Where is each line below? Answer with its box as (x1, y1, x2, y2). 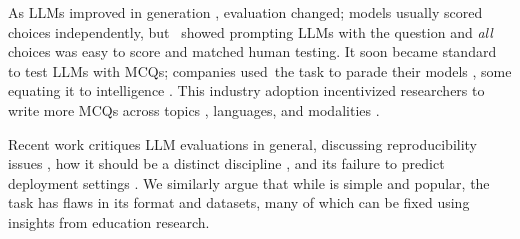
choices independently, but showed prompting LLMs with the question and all (8, 21, 493, 42)
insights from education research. (8, 211, 210, 232)
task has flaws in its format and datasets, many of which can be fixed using (8, 192, 470, 213)
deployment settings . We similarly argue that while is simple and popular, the (8, 172, 490, 193)
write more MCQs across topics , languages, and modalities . (8, 99, 380, 120)
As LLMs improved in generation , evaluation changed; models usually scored (8, 2, 483, 22)
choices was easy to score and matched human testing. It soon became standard (8, 41, 497, 62)
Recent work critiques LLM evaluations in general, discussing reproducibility (8, 133, 478, 154)
